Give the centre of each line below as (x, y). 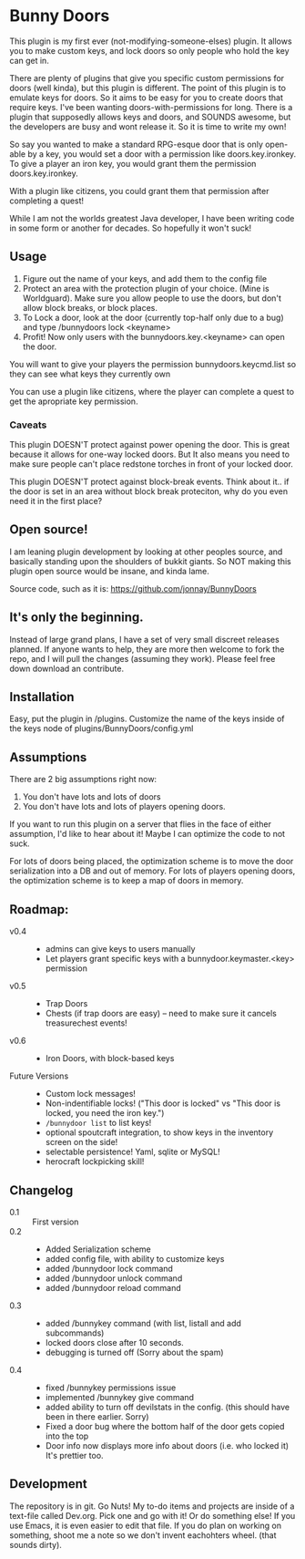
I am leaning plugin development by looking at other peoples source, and (146, 552)
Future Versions (39, 1076)
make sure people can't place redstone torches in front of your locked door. (152, 464)
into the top (67, 1436)
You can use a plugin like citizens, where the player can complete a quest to (152, 391)
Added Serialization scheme (98, 1249)
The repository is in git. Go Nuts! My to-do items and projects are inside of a (152, 1506)
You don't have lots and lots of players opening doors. (124, 807)
